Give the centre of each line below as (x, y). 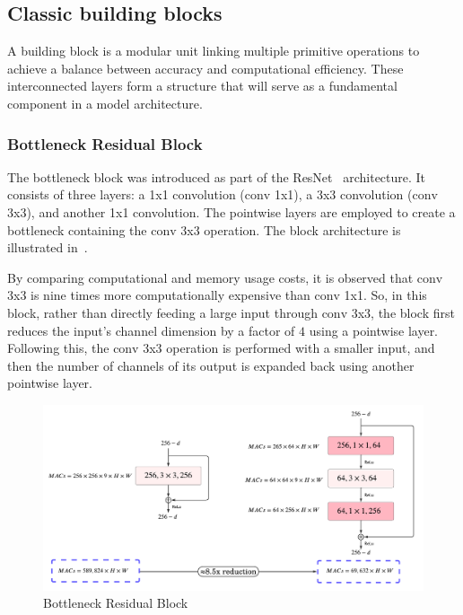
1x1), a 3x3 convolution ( (343, 194)
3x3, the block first (403, 312)
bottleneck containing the (77, 229)
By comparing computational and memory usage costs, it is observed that (210, 277)
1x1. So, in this (385, 295)
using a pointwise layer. (374, 330)
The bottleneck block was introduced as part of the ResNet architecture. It (217, 176)
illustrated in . (48, 247)
